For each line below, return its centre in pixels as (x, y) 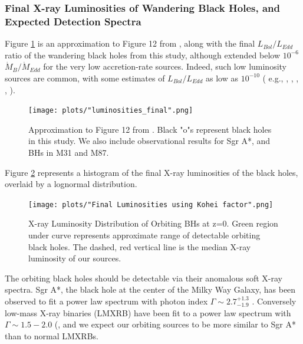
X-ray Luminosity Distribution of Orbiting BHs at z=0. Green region (153, 223)
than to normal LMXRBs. (52, 335)
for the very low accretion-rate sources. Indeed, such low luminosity (165, 66)
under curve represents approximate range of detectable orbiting (144, 235)
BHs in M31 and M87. (69, 152)
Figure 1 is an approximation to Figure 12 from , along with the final (130, 43)
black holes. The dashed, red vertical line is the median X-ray (140, 246)
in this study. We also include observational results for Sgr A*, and (149, 141)
